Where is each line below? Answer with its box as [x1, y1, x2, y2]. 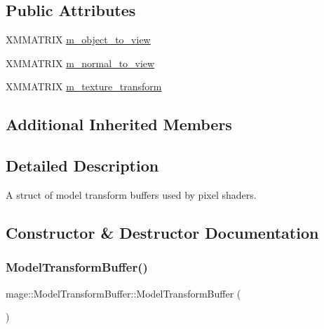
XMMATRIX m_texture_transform [6, 79, 162, 94]
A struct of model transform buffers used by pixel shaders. [6, 187, 257, 202]
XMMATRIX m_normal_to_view [6, 55, 155, 70]
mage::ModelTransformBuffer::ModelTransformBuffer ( [6, 286, 241, 300]
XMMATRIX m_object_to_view [6, 32, 151, 47]
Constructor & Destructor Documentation [6, 221, 319, 243]
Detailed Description [6, 155, 159, 176]
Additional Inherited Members [6, 113, 232, 135]
